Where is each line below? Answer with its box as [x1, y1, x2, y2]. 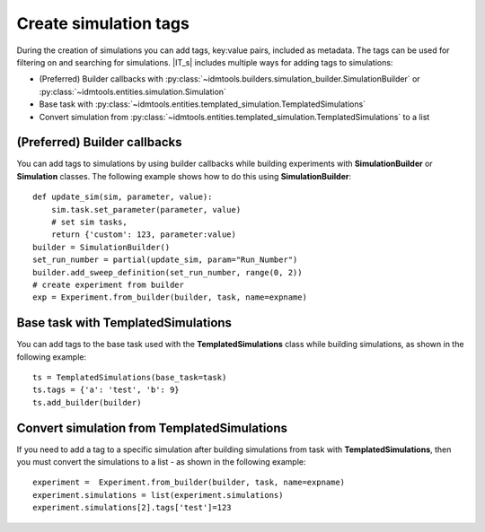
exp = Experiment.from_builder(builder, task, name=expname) [32, 292, 307, 302]
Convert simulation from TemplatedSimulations [16, 420, 287, 435]
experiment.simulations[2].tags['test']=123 [32, 502, 233, 513]
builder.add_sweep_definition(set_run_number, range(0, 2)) [32, 267, 303, 277]
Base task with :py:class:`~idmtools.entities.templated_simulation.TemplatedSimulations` [39, 99, 366, 109]
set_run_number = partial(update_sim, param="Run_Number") [32, 255, 298, 265]
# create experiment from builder [32, 279, 184, 290]
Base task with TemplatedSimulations [16, 315, 233, 331]
